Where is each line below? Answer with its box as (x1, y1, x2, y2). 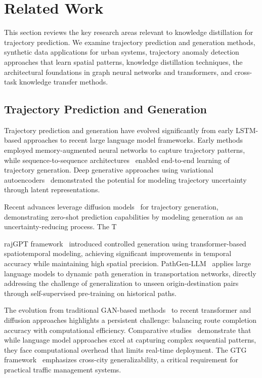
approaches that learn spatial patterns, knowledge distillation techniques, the (4, 56, 243, 67)
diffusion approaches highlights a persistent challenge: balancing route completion (4, 314, 257, 325)
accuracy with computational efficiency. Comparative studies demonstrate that (4, 324, 251, 335)
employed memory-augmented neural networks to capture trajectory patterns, (4, 145, 245, 155)
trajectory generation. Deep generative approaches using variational (4, 164, 213, 175)
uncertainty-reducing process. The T (4, 221, 117, 232)
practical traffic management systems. (4, 364, 121, 374)
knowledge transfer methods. (19, 76, 108, 87)
